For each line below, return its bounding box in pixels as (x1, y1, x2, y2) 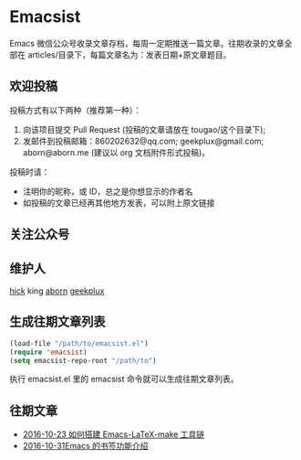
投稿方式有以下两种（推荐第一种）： (9, 104, 141, 115)
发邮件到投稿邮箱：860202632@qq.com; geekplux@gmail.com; (22, 135, 265, 146)
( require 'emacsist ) (9, 348, 88, 357)
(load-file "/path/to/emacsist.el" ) (9, 338, 149, 348)
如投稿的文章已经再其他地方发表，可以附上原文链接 (22, 197, 215, 208)
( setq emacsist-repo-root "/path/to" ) (9, 356, 157, 365)
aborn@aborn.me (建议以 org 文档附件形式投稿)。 (22, 146, 210, 157)
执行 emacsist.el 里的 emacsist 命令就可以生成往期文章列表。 (9, 373, 239, 385)
